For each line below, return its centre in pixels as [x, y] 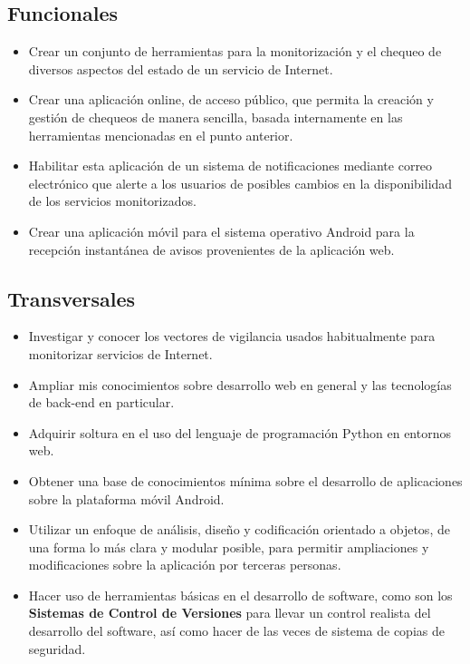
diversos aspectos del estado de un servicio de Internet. [181, 68]
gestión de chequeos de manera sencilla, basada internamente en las [216, 117]
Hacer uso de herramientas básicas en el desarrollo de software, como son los [240, 595]
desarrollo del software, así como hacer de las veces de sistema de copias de [236, 631]
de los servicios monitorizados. [112, 201]
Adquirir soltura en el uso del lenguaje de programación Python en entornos [240, 432]
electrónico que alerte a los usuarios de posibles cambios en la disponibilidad [240, 183]
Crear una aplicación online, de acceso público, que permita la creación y [231, 99]
